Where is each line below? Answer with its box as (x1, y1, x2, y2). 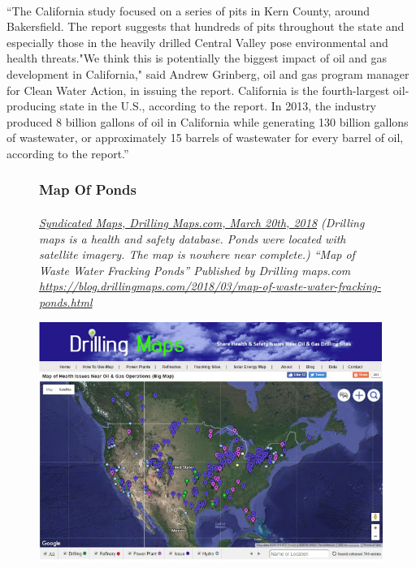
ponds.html (39, 293, 93, 310)
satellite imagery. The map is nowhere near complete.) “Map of (39, 246, 355, 263)
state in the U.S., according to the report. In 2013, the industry (59, 97, 377, 114)
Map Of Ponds (39, 179, 136, 200)
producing (6, 97, 57, 114)
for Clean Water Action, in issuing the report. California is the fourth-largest (6, 81, 390, 98)
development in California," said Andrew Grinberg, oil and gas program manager (6, 65, 409, 82)
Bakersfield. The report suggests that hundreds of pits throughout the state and (6, 18, 405, 35)
